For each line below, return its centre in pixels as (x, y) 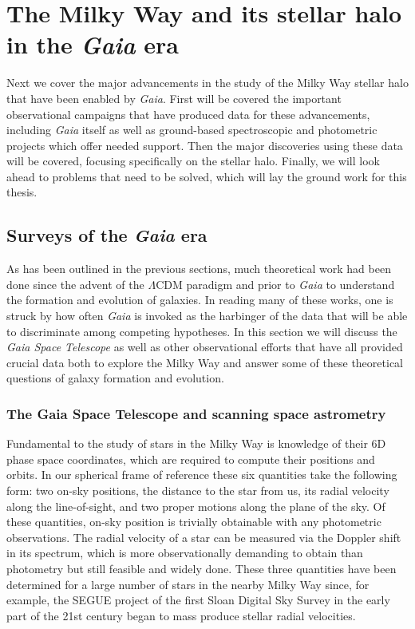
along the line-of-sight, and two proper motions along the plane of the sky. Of (196, 506)
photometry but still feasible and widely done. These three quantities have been (202, 568)
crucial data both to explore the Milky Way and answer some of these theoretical (205, 362)
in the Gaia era (93, 45)
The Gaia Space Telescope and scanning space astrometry (196, 413)
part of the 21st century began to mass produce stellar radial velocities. (181, 615)
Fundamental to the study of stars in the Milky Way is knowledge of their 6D (196, 443)
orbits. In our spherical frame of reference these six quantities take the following (202, 475)
